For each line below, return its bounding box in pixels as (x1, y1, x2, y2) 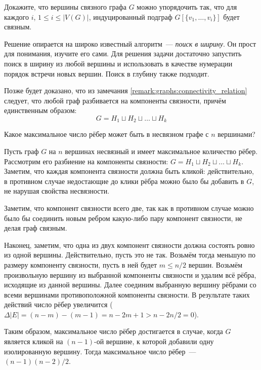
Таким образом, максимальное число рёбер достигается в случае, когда (4, 326, 223, 337)
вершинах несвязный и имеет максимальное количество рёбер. (65, 145, 258, 156)
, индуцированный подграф (89, 11, 172, 22)
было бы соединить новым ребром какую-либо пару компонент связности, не (4, 212, 242, 223)
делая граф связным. (4, 223, 67, 233)
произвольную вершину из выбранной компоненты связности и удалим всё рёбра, (4, 269, 256, 280)
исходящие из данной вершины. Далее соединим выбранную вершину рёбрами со (4, 279, 256, 290)
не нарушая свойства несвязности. (4, 186, 110, 196)
